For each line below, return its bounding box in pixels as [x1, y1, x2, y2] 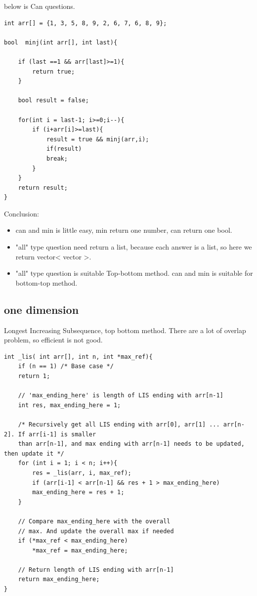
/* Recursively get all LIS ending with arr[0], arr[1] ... [18, 421, 220, 428]
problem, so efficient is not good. [4, 335, 103, 345]
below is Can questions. [4, 1, 75, 11]
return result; [18, 184, 68, 191]
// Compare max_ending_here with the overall [18, 517, 171, 525]
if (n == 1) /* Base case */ [18, 363, 114, 370]
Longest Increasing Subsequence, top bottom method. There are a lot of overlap [4, 325, 246, 335]
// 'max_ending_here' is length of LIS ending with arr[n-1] [18, 392, 223, 399]
